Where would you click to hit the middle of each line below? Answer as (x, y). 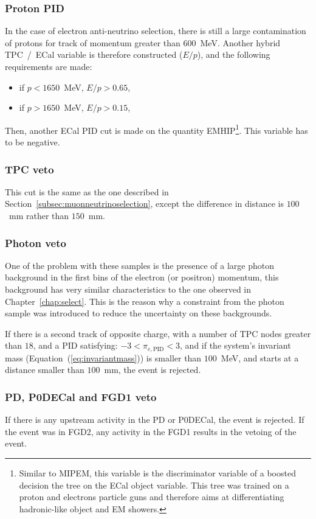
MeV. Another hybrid (240, 42)
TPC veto (29, 169)
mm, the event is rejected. (153, 370)
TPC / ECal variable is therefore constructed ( (94, 54)
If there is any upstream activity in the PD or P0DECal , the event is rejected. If (155, 420)
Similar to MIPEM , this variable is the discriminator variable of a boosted (157, 473)
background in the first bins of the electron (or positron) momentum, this (142, 277)
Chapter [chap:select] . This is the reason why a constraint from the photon (145, 301)
